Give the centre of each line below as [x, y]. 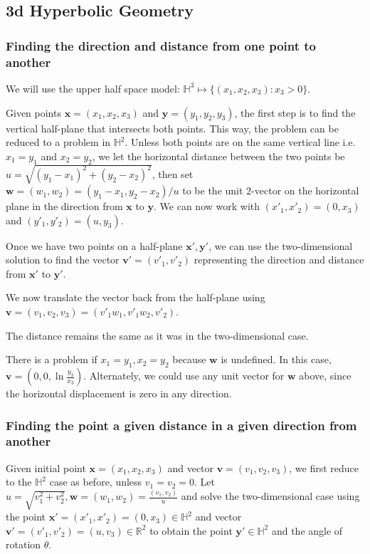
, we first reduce [324, 467]
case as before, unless [96, 482]
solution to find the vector [63, 260]
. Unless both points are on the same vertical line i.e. [240, 142]
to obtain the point [191, 530]
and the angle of [307, 530]
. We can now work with [207, 206]
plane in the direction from [64, 206]
